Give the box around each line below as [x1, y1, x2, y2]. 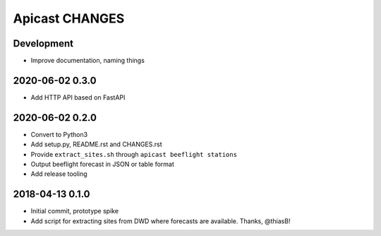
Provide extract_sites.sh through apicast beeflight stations [30, 150, 238, 158]
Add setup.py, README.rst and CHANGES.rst [30, 140, 162, 148]
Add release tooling [30, 170, 87, 178]
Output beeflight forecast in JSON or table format [30, 160, 174, 169]
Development [13, 37, 74, 49]
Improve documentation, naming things [30, 57, 145, 65]
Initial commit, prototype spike [30, 207, 119, 216]
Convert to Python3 [30, 130, 88, 138]
